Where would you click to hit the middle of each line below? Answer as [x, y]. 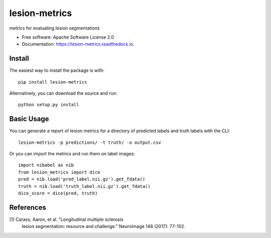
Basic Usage [29, 119]
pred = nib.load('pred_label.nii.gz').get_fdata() [82, 179]
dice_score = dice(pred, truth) [58, 193]
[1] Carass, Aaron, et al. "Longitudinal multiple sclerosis [66, 219]
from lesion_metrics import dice [59, 172]
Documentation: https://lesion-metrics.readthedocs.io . [78, 44]
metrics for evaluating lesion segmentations [54, 28]
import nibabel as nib [46, 165]
